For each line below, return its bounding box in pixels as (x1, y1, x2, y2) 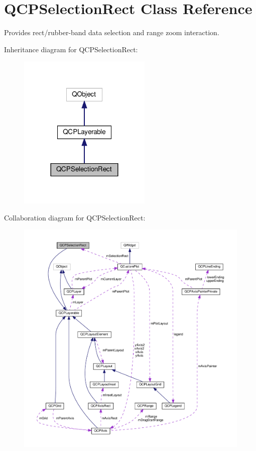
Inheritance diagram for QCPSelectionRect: (4, 44, 138, 54)
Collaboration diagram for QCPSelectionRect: (4, 212, 146, 222)
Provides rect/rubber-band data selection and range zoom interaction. (4, 27, 219, 38)
